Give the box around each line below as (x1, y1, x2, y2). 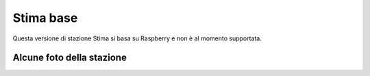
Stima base (12, 10, 78, 25)
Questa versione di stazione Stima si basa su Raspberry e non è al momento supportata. (12, 34, 262, 42)
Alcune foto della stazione (12, 52, 127, 64)
